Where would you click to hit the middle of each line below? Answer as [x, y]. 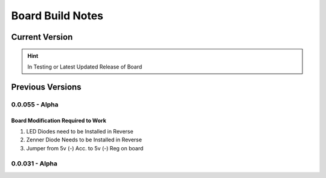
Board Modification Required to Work [59, 120]
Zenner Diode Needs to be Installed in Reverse [84, 140]
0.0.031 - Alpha [34, 164]
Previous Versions [46, 87]
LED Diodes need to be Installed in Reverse [80, 131]
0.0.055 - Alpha [35, 104]
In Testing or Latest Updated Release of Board [85, 67]
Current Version [42, 37]
